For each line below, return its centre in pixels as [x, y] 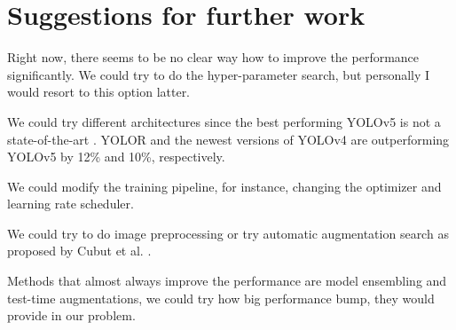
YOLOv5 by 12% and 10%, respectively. [116, 157]
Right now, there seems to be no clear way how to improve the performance [213, 57]
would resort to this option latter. [99, 92]
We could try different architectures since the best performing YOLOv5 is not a [224, 121]
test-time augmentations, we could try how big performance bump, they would [221, 298]
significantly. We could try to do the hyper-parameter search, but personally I [219, 74]
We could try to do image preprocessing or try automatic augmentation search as [228, 233]
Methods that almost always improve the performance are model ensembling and [227, 281]
